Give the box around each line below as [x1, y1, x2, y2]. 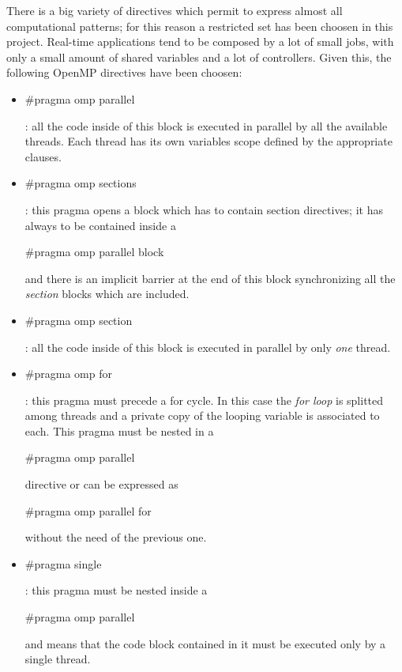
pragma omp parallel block [34, 244, 164, 260]
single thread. [24, 651, 91, 667]
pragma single [34, 555, 102, 572]
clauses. [24, 148, 62, 164]
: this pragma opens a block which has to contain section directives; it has [24, 201, 383, 217]
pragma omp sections [34, 175, 137, 191]
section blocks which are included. [24, 285, 190, 302]
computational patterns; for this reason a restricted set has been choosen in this [6, 17, 393, 34]
